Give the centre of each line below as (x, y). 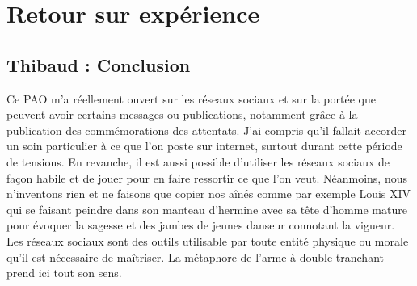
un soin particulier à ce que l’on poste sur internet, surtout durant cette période (204, 146)
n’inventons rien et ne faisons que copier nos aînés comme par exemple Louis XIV (209, 193)
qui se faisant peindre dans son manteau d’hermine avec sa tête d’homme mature (207, 209)
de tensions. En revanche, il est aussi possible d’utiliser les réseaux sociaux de (198, 161)
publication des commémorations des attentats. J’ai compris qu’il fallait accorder (207, 130)
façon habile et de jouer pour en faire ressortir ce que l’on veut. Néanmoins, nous (207, 177)
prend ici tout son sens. (64, 273)
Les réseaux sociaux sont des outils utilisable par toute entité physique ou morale (208, 240)
